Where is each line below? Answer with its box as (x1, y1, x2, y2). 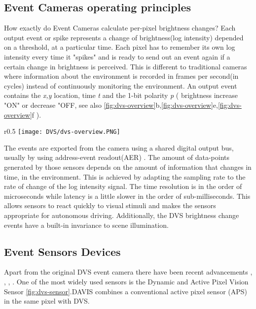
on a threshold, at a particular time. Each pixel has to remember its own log (4, 42, 235, 52)
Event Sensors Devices (4, 244, 121, 259)
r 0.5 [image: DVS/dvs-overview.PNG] (4, 126, 120, 136)
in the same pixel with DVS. (4, 296, 90, 306)
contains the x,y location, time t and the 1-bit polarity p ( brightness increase (4, 90, 238, 100)
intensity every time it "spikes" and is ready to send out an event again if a (4, 51, 230, 62)
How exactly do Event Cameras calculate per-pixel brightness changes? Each (4, 23, 236, 33)
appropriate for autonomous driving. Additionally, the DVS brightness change (4, 210, 239, 220)
